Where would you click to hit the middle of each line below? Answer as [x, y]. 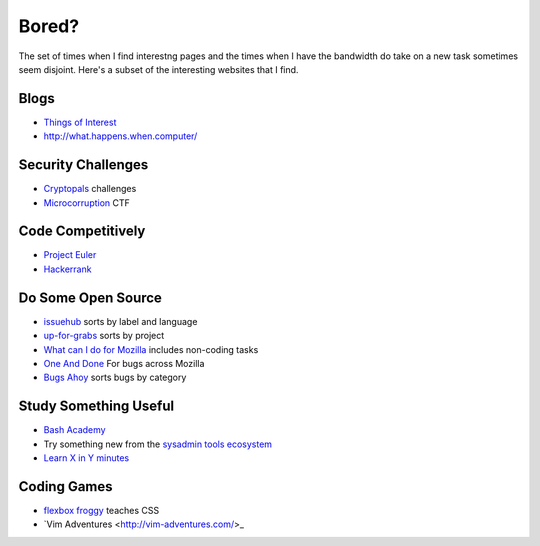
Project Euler [70, 255]
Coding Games [66, 486]
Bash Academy [74, 430]
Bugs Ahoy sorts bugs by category [115, 377]
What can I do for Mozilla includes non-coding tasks [151, 349]
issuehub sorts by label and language [120, 321]
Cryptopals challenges [90, 189]
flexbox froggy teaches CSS [101, 510]
